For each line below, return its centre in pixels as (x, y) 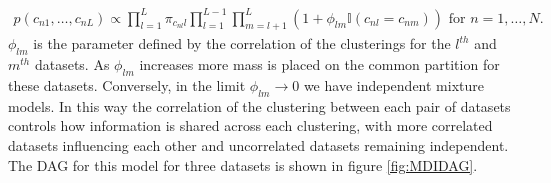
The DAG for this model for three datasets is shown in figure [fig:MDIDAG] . (243, 164)
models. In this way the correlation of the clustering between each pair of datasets (259, 105)
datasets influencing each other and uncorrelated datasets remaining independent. (258, 144)
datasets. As (72, 64)
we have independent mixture (393, 84)
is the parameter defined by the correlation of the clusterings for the (242, 43)
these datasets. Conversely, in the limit (127, 84)
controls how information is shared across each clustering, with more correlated (250, 125)
